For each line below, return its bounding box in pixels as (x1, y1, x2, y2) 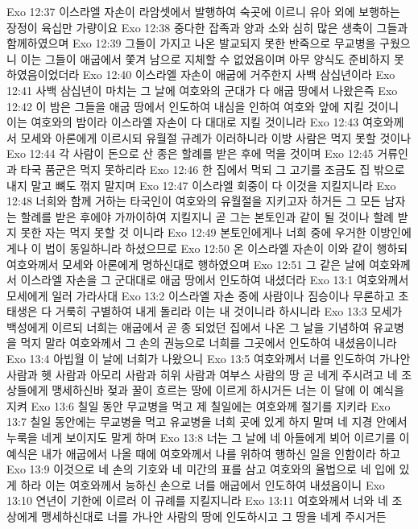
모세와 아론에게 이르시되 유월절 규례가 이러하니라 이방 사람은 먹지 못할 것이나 (20, 129, 412, 146)
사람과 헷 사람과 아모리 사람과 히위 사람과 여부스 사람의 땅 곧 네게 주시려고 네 (6, 366, 398, 382)
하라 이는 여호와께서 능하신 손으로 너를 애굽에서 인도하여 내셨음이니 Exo (20, 476, 385, 493)
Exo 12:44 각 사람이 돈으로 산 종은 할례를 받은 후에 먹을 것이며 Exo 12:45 (6, 145, 374, 162)
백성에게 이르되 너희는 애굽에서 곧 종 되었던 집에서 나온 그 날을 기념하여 (6, 318, 370, 335)
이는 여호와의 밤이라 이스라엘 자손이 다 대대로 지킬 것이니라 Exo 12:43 (6, 114, 359, 130)
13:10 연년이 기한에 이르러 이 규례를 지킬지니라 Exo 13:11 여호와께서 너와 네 (6, 492, 388, 509)
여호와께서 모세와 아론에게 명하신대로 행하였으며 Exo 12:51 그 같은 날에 (6, 255, 366, 272)
